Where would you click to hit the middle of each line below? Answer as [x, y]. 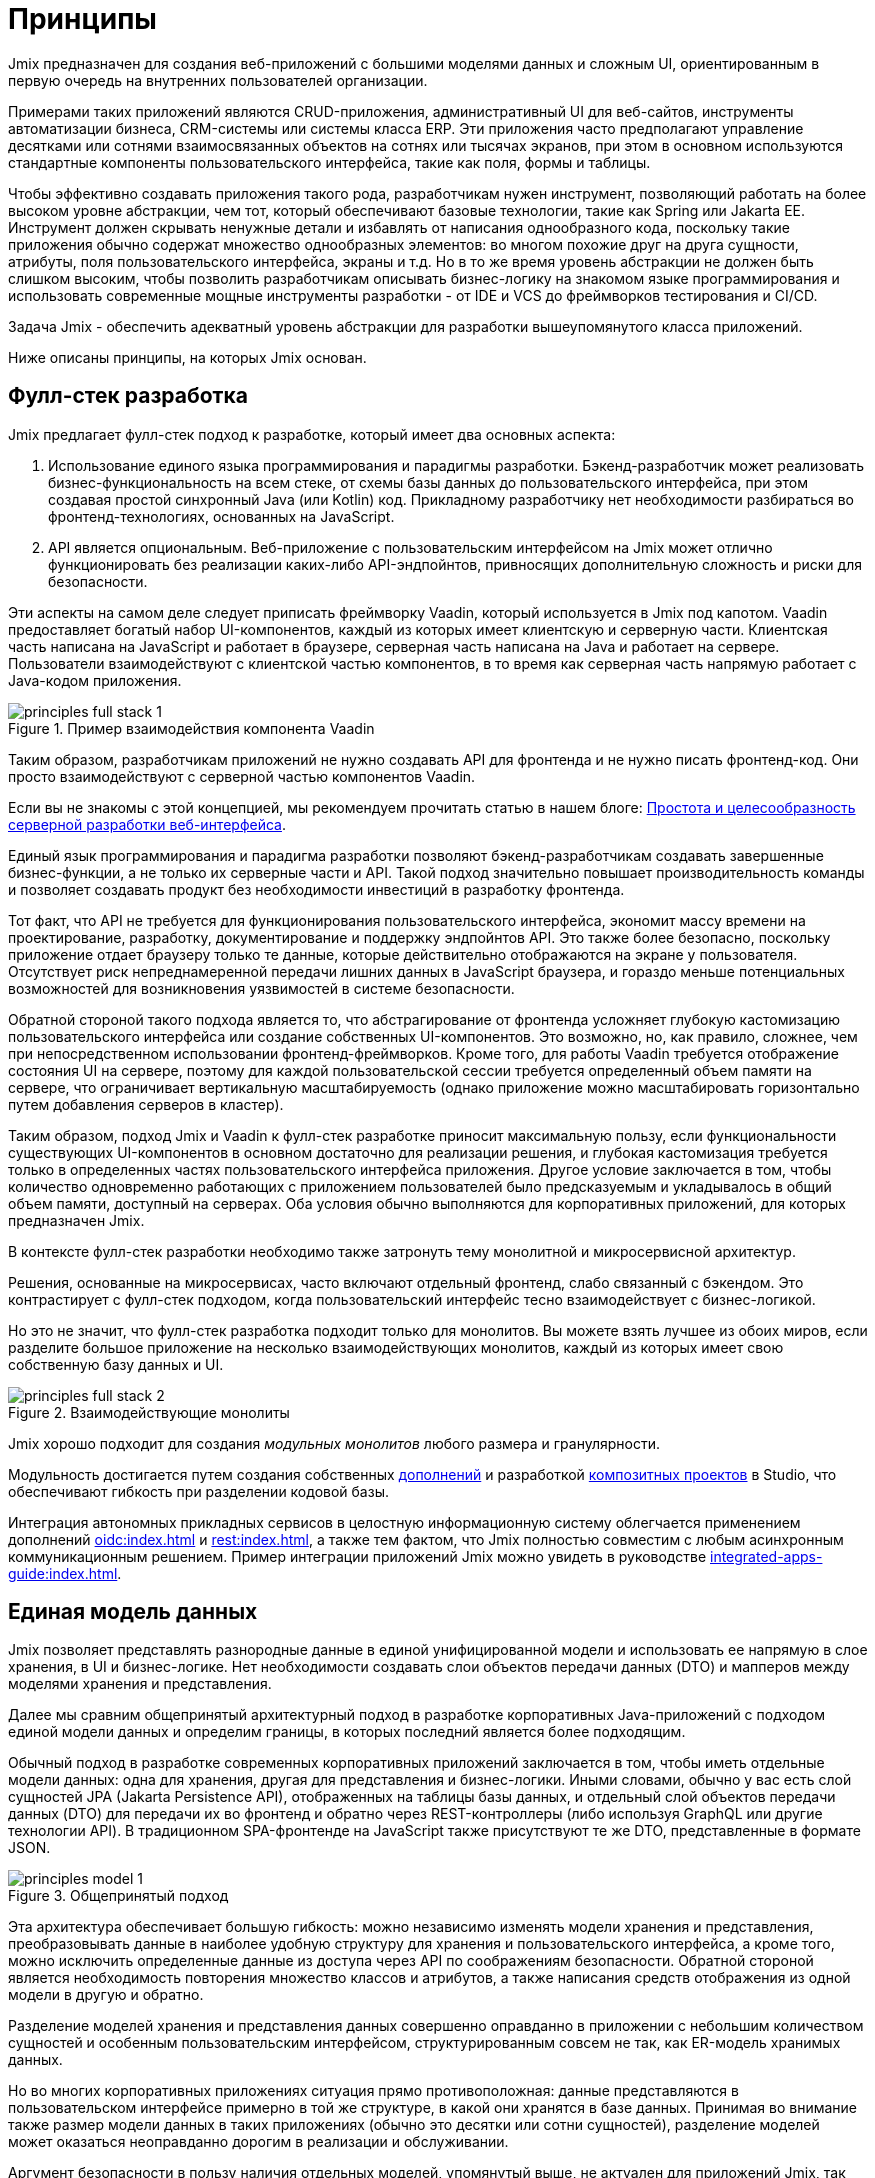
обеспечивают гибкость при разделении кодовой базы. [198, 1491]
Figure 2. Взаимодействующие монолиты [149, 1412]
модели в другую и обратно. [106, 1995]
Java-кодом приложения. [95, 680]
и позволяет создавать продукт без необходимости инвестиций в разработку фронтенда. [316, 889]
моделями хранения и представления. [140, 1684]
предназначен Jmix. [76, 1220]
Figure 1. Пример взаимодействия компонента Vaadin [191, 728]
